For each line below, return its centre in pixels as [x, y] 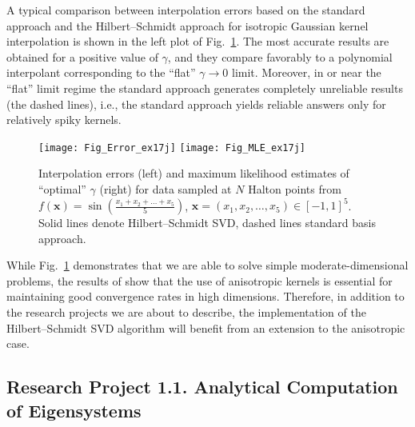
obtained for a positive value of [82, 56]
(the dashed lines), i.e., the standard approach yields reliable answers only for [196, 104]
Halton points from [295, 189]
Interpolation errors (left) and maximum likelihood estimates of [194, 173]
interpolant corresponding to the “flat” [101, 72]
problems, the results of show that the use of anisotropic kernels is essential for [200, 280]
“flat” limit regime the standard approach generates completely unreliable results [205, 88]
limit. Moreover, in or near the [307, 72]
